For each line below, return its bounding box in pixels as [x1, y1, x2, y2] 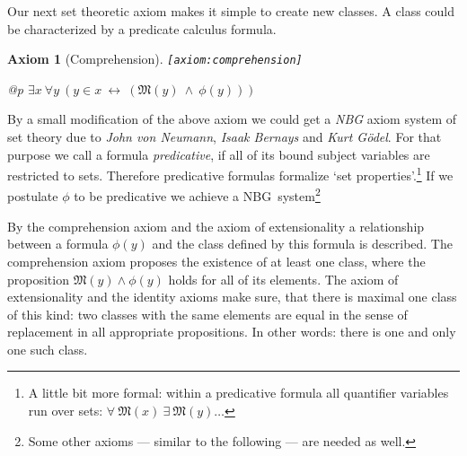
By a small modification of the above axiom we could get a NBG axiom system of [7, 110, 457, 128]
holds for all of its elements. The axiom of [168, 269, 399, 288]
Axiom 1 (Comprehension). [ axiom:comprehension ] [7, 49, 303, 68]
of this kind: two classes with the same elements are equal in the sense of [7, 304, 408, 323]
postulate [7, 187, 58, 206]
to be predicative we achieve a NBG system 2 [74, 184, 321, 206]
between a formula [7, 234, 109, 253]
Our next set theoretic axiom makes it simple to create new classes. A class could [7, 2, 455, 20]
